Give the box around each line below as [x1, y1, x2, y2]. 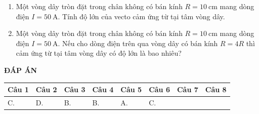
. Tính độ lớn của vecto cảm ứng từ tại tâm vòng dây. [58, 11, 225, 21]
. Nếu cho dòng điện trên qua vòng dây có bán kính [58, 37, 218, 48]
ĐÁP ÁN [4, 64, 37, 75]
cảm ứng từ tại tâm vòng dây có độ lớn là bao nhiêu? [16, 48, 182, 58]
